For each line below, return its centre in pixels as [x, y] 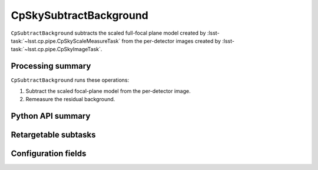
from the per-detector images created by [171, 41]
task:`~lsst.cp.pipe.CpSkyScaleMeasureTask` [66, 41]
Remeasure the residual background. [70, 99]
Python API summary [51, 116]
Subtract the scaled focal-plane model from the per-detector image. [108, 91]
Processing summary [51, 66]
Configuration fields [49, 153]
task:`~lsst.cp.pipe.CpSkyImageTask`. [57, 49]
